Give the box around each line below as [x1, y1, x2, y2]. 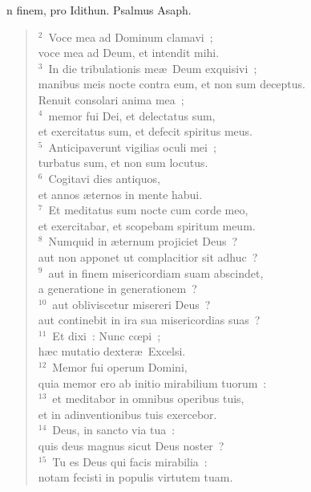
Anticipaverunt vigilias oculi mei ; [48, 138, 216, 155]
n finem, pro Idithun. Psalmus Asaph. [6, 2, 192, 18]
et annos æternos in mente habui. [38, 185, 203, 202]
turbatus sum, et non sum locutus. [38, 154, 208, 171]
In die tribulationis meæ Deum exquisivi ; [48, 59, 257, 76]
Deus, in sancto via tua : [52, 421, 176, 438]
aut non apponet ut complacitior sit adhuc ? [38, 248, 258, 265]
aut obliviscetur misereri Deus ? [52, 295, 211, 312]
